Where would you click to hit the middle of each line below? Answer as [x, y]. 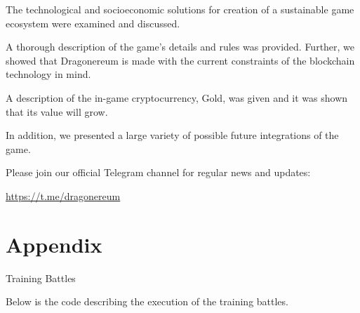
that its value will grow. [57, 111]
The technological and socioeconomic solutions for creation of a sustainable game [180, 9]
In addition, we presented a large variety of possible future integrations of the [172, 135]
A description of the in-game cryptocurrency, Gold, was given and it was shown [177, 97]
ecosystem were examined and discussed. [93, 23]
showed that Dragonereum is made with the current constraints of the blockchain [180, 60]
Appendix [54, 244]
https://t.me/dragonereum [63, 195]
